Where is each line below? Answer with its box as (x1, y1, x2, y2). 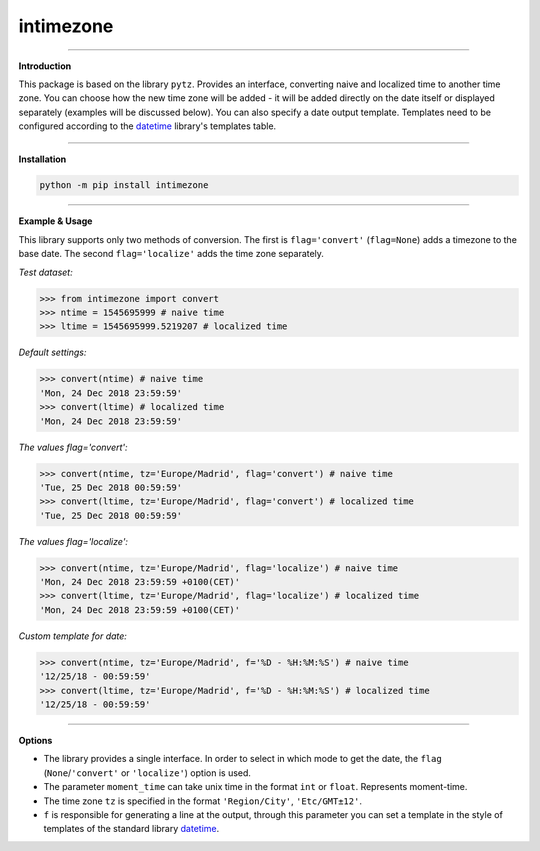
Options (18, 734, 53, 746)
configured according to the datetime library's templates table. (18, 120, 277, 132)
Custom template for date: (18, 630, 127, 642)
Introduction (18, 60, 72, 72)
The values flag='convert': (18, 441, 129, 453)
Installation (18, 153, 67, 165)
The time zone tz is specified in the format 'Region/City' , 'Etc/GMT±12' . (43, 795, 362, 807)
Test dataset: (18, 266, 74, 278)
